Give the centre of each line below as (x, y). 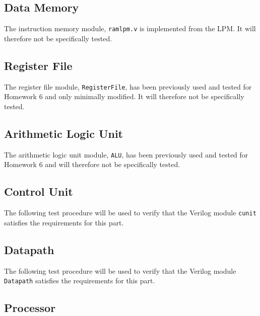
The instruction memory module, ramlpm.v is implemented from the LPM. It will (130, 28)
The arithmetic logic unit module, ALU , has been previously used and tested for (126, 154)
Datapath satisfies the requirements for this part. (80, 281)
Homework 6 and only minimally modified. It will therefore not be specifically (124, 96)
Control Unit (39, 191)
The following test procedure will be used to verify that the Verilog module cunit (130, 213)
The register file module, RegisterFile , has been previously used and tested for (128, 86)
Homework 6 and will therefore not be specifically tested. (92, 164)
